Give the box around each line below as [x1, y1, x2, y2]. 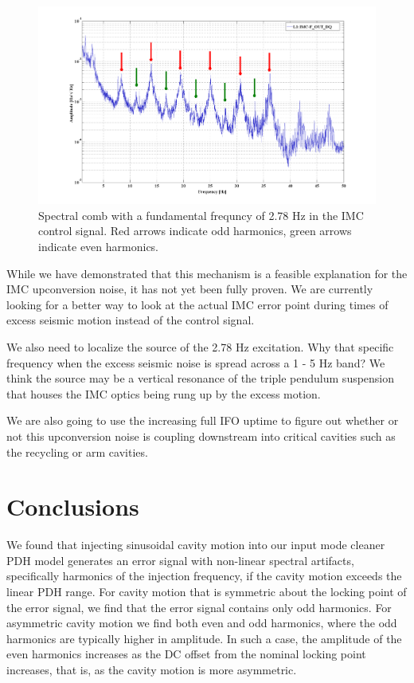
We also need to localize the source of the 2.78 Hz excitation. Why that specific [6, 339, 394, 355]
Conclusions [6, 490, 139, 523]
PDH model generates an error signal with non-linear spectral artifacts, [6, 552, 354, 568]
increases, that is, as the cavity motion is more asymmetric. [6, 661, 297, 678]
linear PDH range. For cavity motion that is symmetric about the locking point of [6, 583, 407, 600]
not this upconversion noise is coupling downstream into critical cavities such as [6, 427, 396, 444]
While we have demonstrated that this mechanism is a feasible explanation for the [6, 265, 408, 281]
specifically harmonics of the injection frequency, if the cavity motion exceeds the [6, 567, 402, 584]
